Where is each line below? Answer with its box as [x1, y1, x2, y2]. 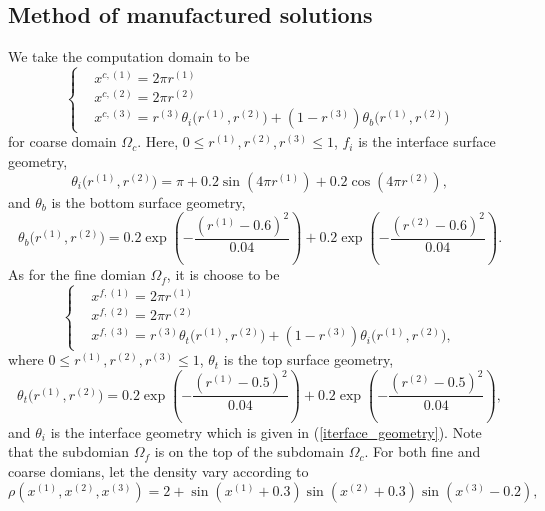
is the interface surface [358, 131, 496, 152]
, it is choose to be [166, 264, 280, 285]
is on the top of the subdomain [154, 441, 344, 462]
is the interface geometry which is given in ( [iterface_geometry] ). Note [50, 421, 482, 442]
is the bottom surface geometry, [51, 191, 246, 212]
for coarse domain [8, 131, 117, 152]
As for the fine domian [8, 264, 146, 285]
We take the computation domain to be [8, 46, 250, 67]
